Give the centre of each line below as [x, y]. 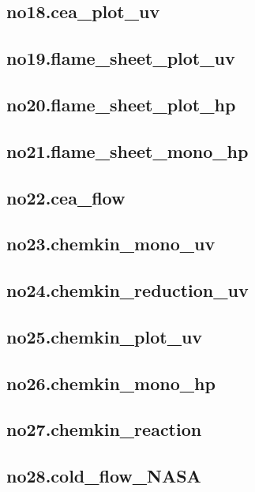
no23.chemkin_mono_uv [111, 244]
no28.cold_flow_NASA [104, 476]
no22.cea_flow [66, 197]
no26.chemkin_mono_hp [111, 383]
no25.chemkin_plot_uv [105, 336]
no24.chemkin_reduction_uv [127, 290]
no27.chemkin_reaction [104, 429]
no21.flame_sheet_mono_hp [127, 150]
